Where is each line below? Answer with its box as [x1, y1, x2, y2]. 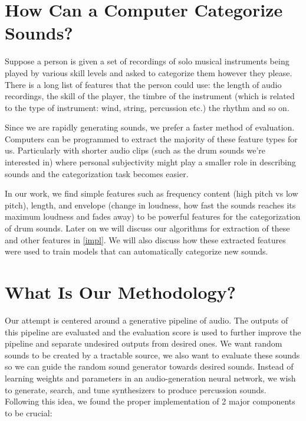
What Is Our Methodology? [5, 280, 236, 303]
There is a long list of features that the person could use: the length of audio [5, 78, 282, 90]
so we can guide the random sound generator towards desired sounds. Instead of [5, 360, 294, 373]
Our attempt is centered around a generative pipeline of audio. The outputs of [5, 314, 288, 326]
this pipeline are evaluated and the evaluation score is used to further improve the [5, 325, 301, 338]
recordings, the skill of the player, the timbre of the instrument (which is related [5, 90, 295, 102]
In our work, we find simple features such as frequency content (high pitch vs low [5, 187, 298, 200]
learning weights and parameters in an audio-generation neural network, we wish [5, 371, 296, 384]
